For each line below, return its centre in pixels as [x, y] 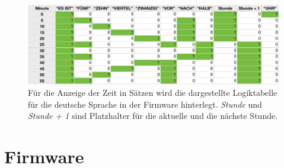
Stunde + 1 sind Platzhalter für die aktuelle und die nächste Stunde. [153, 116]
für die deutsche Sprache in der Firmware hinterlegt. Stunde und [145, 104]
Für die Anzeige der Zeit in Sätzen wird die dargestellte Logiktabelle [153, 93]
